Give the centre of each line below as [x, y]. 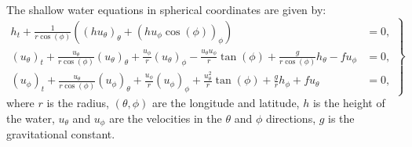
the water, [31, 118]
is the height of [349, 103]
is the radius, [78, 103]
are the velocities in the [166, 118]
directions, [291, 118]
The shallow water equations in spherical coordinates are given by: [166, 9]
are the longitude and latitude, [226, 103]
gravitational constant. [61, 134]
